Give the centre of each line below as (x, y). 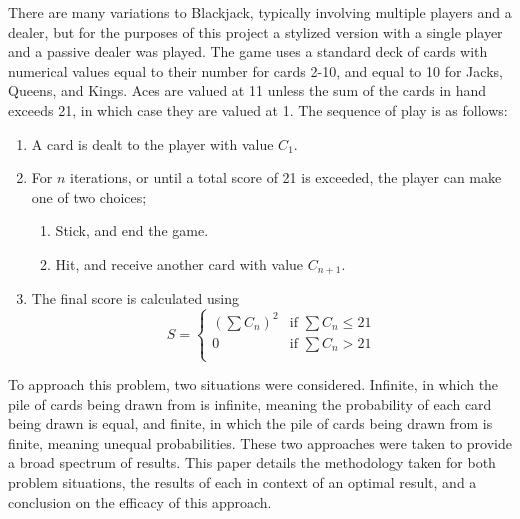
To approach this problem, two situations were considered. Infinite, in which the (253, 384)
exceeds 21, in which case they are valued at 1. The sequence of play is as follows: (258, 109)
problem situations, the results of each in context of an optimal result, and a (242, 482)
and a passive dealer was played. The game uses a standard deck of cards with (248, 51)
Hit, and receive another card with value (179, 263)
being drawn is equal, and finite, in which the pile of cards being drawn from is (250, 423)
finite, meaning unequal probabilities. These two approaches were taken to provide (260, 442)
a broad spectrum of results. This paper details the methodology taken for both (252, 462)
